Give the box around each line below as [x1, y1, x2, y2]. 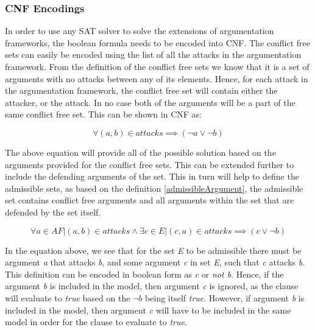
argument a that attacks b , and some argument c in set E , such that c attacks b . [5, 256, 305, 269]
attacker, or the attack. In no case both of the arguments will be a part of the [5, 96, 296, 108]
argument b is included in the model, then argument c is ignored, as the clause [5, 279, 299, 292]
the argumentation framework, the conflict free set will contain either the [5, 84, 278, 97]
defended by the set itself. [5, 205, 101, 218]
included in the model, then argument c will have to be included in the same [5, 303, 291, 316]
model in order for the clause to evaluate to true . [5, 315, 187, 328]
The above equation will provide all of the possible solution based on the [5, 146, 276, 158]
